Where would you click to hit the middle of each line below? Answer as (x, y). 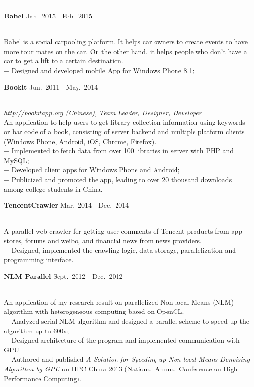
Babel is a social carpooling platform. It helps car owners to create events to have (126, 42)
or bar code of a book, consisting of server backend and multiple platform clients (124, 131)
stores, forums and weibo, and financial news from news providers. (103, 240)
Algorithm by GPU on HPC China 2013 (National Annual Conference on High (121, 369)
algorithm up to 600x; (37, 330)
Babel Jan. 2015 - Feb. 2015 (48, 16)
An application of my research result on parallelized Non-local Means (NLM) (119, 302)
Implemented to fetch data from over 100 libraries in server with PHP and (122, 151)
